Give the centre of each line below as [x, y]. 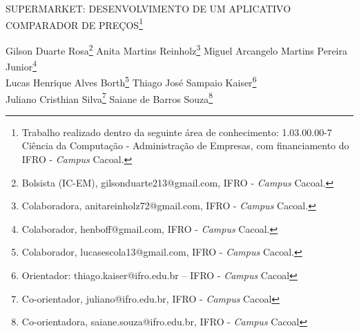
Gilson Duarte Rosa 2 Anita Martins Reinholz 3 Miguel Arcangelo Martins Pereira [176, 49]
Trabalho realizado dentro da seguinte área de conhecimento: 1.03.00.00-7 [177, 132]
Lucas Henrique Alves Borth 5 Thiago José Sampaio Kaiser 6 [131, 81]
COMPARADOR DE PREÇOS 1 [74, 23]
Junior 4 [21, 65]
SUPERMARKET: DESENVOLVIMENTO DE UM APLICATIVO [148, 8]
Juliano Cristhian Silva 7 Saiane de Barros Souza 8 [109, 97]
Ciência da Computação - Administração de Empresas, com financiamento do [185, 145]
